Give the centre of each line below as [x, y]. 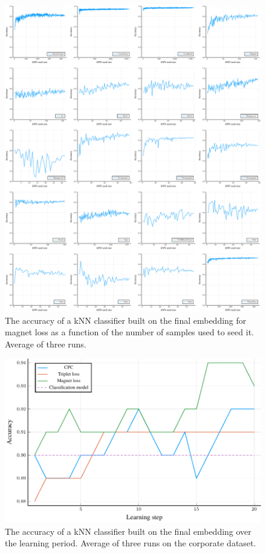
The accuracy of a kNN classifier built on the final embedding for [126, 320]
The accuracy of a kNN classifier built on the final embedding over [128, 531]
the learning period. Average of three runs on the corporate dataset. [131, 543]
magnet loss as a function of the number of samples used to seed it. [129, 332]
